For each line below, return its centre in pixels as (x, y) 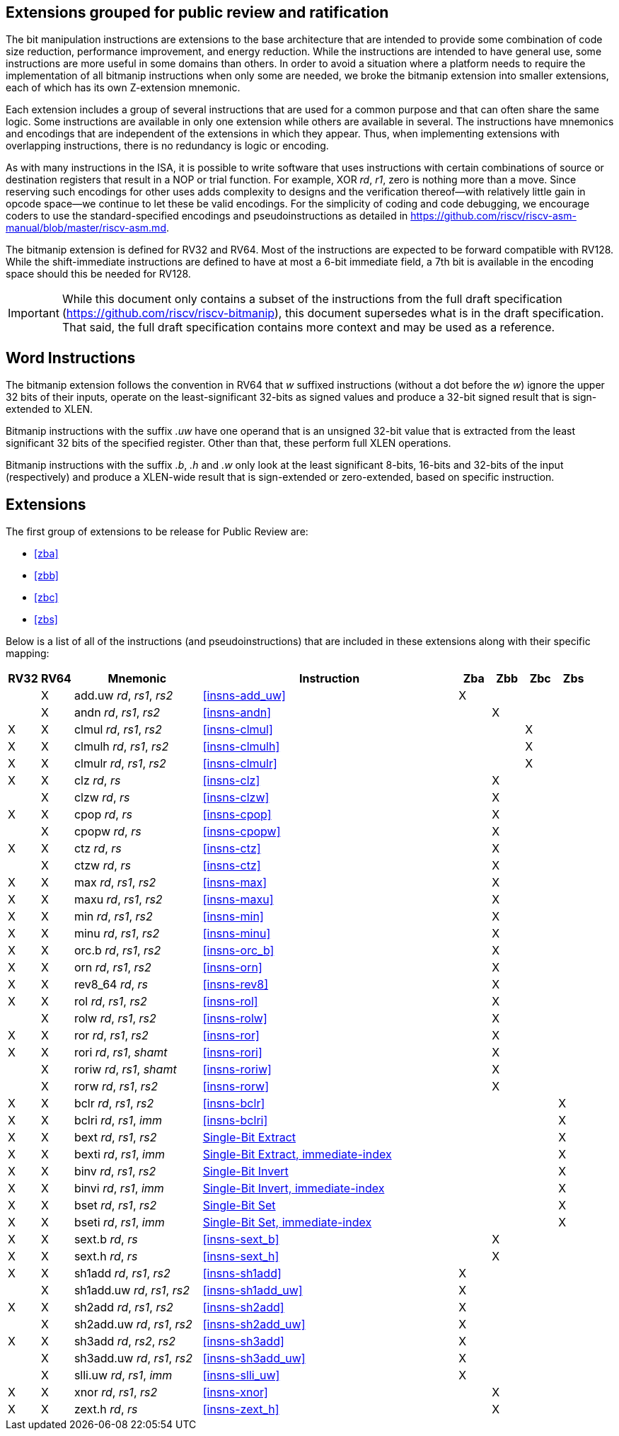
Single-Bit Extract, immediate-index (297, 1155)
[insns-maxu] (238, 900)
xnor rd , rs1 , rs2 (116, 1392)
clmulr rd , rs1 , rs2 (120, 764)
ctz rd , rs (98, 849)
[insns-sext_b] (241, 1240)
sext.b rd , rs (106, 1240)
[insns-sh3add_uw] (254, 1358)
